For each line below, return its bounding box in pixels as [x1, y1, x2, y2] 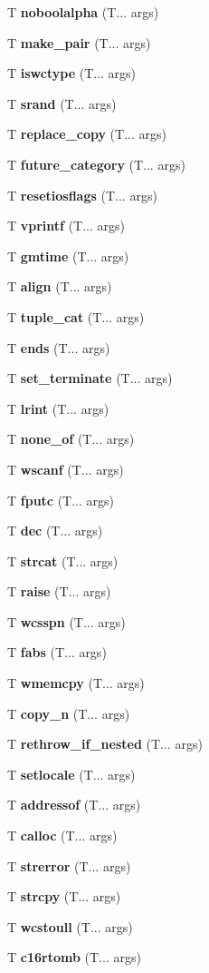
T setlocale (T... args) [7, 764, 136, 783]
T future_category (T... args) [7, 154, 185, 173]
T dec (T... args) [7, 521, 103, 540]
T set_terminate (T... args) [7, 369, 173, 388]
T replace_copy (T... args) [7, 124, 166, 143]
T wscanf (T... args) [7, 459, 124, 478]
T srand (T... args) [7, 93, 117, 113]
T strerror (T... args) [7, 856, 131, 875]
